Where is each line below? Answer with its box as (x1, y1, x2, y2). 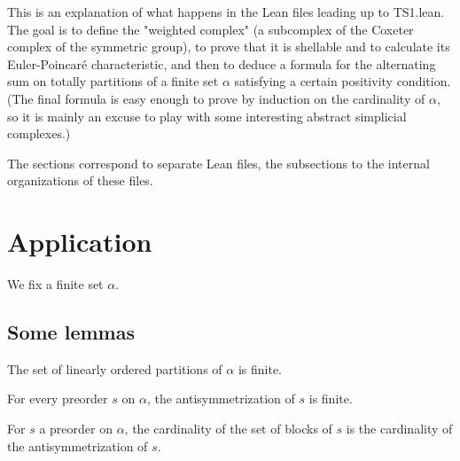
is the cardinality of (346, 419, 453, 438)
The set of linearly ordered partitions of (7, 359, 222, 378)
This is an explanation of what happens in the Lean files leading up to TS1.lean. (7, 3, 445, 20)
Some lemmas (7, 318, 135, 346)
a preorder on (39, 419, 113, 438)
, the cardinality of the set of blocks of (124, 419, 332, 438)
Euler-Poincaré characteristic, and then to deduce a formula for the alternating (7, 54, 436, 73)
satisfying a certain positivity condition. (234, 72, 451, 90)
